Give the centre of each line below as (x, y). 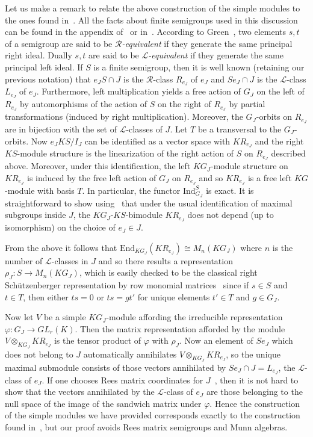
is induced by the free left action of (91, 177)
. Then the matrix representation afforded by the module (180, 328)
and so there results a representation (166, 260)
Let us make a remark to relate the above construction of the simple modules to (153, 8)
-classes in (70, 260)
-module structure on (249, 166)
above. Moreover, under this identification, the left (98, 166)
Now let (19, 317)
